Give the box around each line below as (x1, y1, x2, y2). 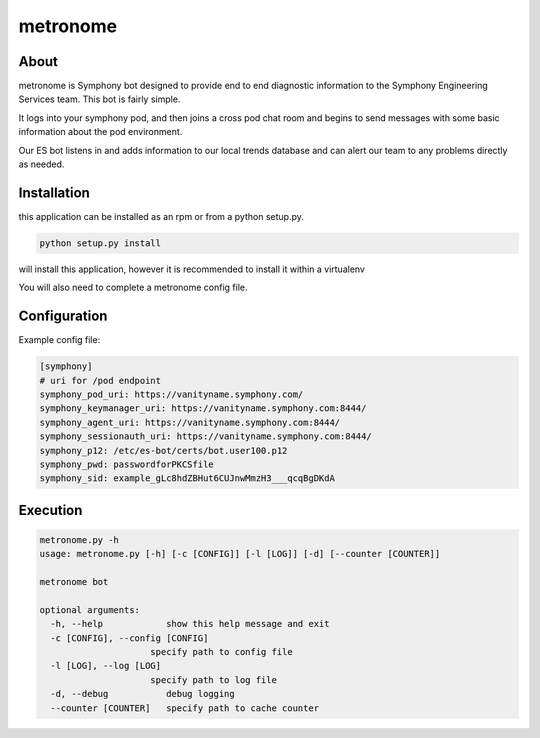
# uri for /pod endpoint (39, 375, 162, 386)
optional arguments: (39, 604, 140, 615)
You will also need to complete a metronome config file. (18, 281, 248, 294)
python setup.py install (39, 237, 162, 249)
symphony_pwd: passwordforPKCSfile (39, 458, 214, 470)
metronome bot (39, 576, 109, 588)
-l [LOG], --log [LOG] (50, 660, 162, 672)
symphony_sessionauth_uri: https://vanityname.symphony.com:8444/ (39, 431, 372, 442)
